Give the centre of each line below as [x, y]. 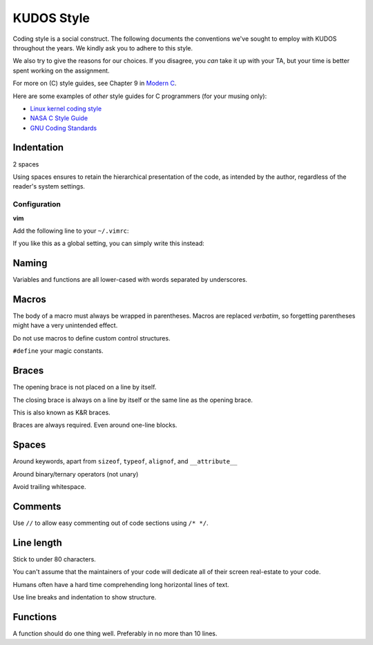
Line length [37, 542]
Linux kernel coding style [66, 108]
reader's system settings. [49, 186]
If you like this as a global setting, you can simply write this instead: [109, 243]
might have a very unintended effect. [65, 325]
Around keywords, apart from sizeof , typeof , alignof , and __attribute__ [125, 461]
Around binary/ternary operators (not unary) [76, 474]
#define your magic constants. [58, 351]
